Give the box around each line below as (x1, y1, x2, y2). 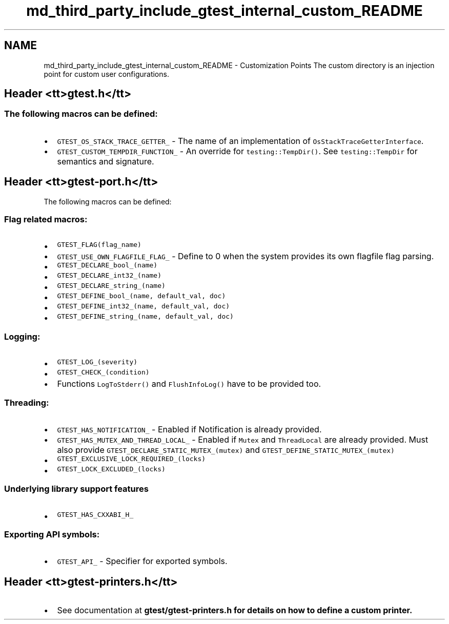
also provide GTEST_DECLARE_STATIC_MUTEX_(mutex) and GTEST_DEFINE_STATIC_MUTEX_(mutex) (57, 444, 395, 455)
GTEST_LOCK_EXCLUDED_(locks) (57, 465, 166, 473)
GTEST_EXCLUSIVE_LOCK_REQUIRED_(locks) (57, 454, 206, 463)
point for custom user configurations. (44, 69, 169, 78)
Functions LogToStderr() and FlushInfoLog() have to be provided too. (57, 379, 321, 389)
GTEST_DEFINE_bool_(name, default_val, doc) (57, 292, 226, 300)
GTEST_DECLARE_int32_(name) (57, 272, 162, 280)
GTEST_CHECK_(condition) (57, 368, 150, 377)
